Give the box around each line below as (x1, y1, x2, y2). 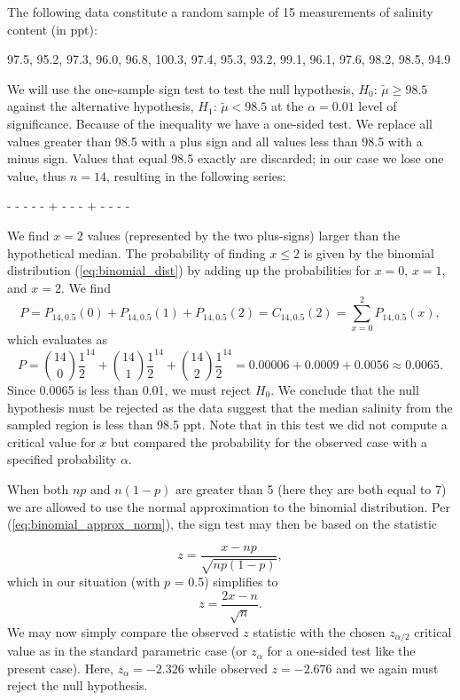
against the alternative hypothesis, (7, 97, 194, 115)
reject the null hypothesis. (7, 676, 148, 695)
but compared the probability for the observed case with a (110, 432, 427, 451)
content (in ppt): (7, 20, 97, 38)
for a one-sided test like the (267, 641, 416, 660)
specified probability (7, 450, 117, 468)
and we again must (336, 658, 439, 677)
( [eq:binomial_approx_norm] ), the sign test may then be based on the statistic (7, 515, 438, 533)
